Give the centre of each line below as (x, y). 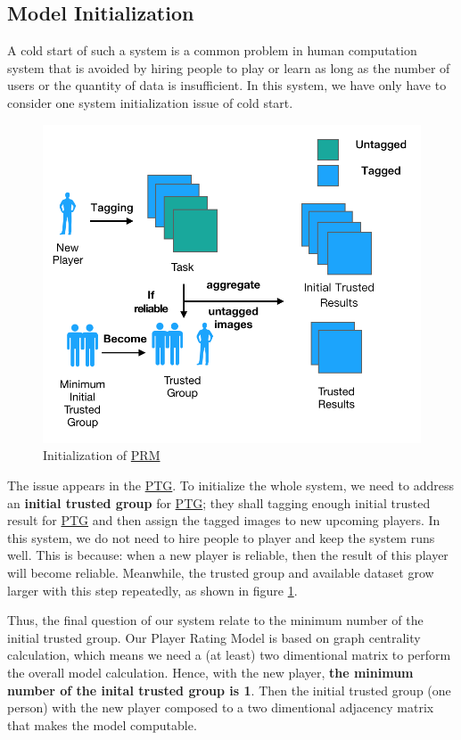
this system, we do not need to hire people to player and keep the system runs (221, 537)
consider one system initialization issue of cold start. (150, 102)
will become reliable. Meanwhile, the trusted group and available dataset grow (221, 572)
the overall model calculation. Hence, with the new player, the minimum (210, 672)
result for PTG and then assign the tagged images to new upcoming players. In (224, 520)
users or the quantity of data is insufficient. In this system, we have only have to (227, 85)
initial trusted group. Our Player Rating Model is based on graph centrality (214, 637)
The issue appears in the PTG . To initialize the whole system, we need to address (230, 485)
